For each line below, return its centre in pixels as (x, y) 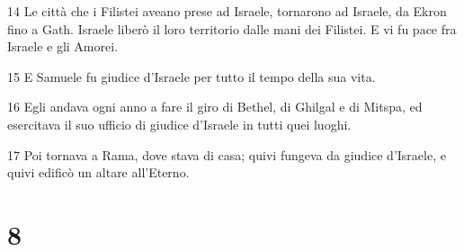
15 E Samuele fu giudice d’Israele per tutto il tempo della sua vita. (192, 76)
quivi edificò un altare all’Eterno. (98, 172)
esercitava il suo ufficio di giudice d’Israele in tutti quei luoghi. (179, 124)
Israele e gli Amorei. (63, 46)
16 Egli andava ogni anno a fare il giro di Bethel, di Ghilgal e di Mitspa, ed (215, 107)
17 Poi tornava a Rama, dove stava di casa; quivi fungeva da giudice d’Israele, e (227, 154)
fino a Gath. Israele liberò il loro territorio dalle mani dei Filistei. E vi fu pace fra (232, 28)
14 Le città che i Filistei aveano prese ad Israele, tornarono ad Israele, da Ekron (227, 11)
